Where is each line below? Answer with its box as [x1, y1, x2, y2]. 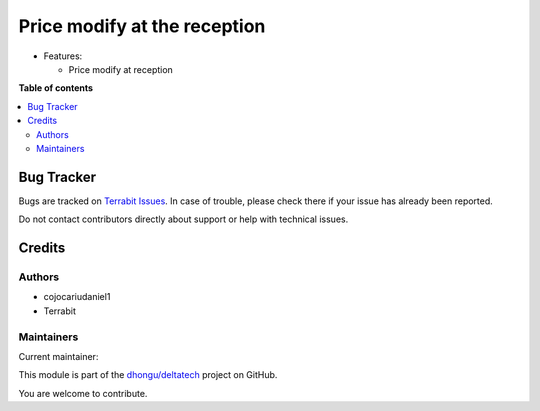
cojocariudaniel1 [43, 291, 111, 303]
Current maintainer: [18, 350, 99, 362]
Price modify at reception [68, 63, 174, 75]
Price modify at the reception [18, 15, 266, 37]
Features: [43, 50, 83, 62]
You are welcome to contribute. [18, 387, 148, 399]
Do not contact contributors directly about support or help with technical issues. [18, 213, 349, 225]
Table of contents [18, 82, 94, 94]
